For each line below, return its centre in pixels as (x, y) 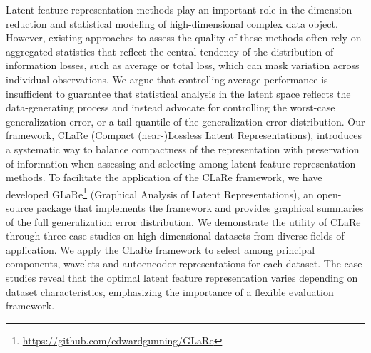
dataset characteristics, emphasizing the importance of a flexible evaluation (170, 291)
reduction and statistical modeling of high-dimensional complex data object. (172, 23)
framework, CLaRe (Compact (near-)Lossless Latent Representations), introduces (184, 135)
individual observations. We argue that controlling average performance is (167, 79)
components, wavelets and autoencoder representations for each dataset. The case (184, 264)
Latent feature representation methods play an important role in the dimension (179, 9)
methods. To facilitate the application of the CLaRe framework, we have (164, 177)
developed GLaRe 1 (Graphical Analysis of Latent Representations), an (160, 193)
